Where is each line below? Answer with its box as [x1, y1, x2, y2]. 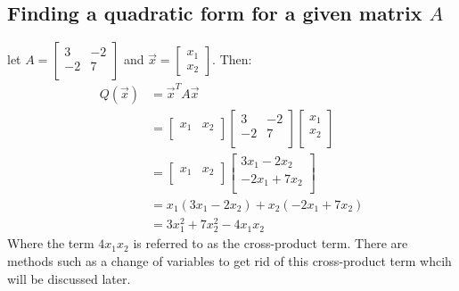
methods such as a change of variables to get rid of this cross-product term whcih [7, 251, 452, 270]
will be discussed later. [7, 269, 131, 287]
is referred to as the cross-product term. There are [133, 234, 408, 253]
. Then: [212, 50, 252, 69]
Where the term [7, 234, 94, 253]
